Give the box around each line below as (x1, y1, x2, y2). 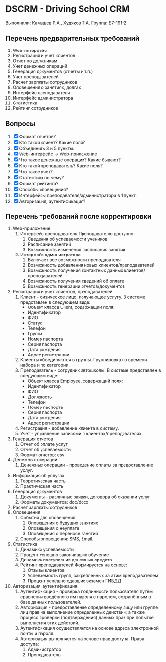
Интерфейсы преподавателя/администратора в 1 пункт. (19, 192, 137, 198)
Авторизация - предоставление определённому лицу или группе (20, 604, 158, 610)
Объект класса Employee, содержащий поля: (27, 378, 123, 384)
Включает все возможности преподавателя (27, 257, 121, 263)
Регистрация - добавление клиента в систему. (20, 425, 119, 431)
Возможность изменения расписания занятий (27, 247, 125, 253)
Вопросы (5, 120, 36, 128)
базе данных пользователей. (20, 599, 82, 605)
